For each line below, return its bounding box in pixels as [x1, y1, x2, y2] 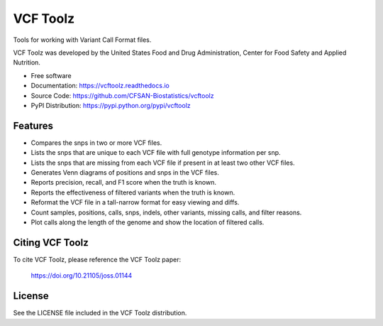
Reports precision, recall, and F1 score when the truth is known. [30, 178, 216, 187]
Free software [30, 71, 72, 80]
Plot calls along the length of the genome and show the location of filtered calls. [30, 217, 265, 227]
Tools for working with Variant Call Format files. [13, 36, 152, 44]
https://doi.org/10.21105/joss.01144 [30, 271, 133, 280]
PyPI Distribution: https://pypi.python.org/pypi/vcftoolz [30, 101, 191, 109]
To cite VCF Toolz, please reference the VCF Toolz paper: [13, 255, 181, 263]
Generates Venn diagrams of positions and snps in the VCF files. [30, 168, 219, 177]
